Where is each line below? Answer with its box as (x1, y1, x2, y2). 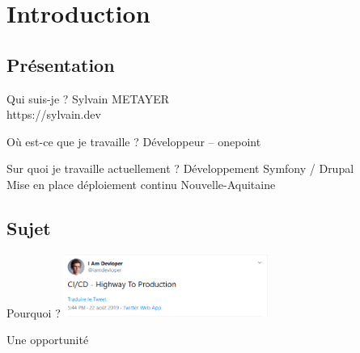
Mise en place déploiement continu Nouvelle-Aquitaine (6, 175, 276, 192)
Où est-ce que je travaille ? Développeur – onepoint (6, 132, 261, 149)
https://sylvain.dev (6, 106, 101, 123)
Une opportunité (6, 330, 89, 347)
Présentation (6, 52, 115, 77)
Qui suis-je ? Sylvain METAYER (6, 90, 170, 107)
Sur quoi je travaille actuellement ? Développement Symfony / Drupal (6, 160, 354, 177)
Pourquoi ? (6, 304, 61, 321)
